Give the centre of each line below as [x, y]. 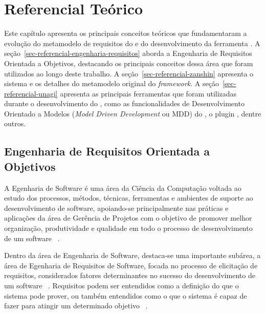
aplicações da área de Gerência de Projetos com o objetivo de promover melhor [128, 218]
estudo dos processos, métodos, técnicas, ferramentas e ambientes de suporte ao [129, 198]
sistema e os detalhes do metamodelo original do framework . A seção [112, 83]
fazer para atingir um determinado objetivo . [76, 306]
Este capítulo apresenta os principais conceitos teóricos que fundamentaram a [126, 33]
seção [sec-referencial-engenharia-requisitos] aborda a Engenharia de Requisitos [128, 53]
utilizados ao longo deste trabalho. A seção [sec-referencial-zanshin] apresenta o [129, 73]
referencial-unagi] [31, 93]
